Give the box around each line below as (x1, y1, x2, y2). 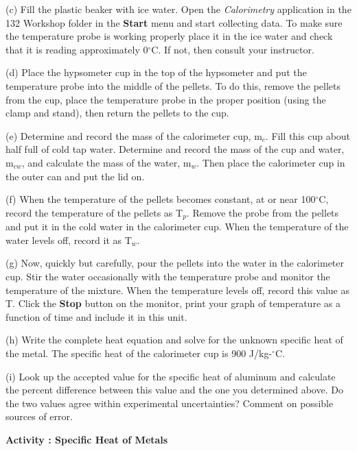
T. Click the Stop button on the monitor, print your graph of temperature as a (5, 296, 341, 310)
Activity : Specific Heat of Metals (5, 432, 168, 446)
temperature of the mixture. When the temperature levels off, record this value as (5, 282, 349, 297)
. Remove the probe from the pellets (186, 205, 339, 219)
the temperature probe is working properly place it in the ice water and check (5, 29, 333, 43)
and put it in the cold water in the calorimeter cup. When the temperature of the (5, 219, 349, 234)
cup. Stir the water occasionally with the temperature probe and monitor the (5, 269, 330, 283)
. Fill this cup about (265, 128, 351, 143)
